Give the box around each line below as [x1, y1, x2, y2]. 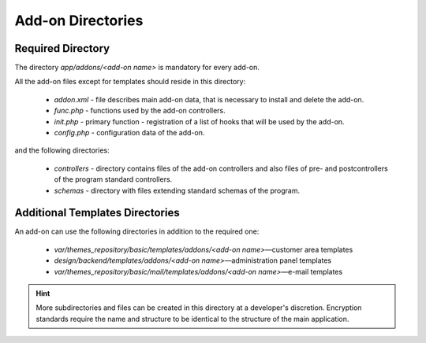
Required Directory [14, 42, 110, 55]
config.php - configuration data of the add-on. [54, 128, 205, 138]
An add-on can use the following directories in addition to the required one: [14, 227, 260, 236]
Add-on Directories [14, 12, 144, 29]
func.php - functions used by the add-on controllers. [54, 106, 226, 116]
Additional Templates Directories [14, 206, 181, 219]
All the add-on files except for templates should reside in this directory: [14, 77, 246, 87]
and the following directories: [14, 146, 110, 155]
